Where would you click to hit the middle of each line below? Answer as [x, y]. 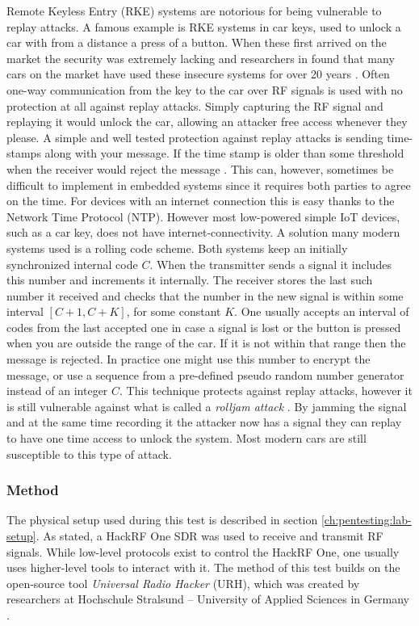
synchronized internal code [72, 264]
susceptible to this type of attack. [89, 454]
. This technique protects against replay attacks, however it [266, 391]
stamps [24, 153]
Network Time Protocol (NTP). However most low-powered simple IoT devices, [203, 216]
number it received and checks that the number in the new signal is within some [205, 295]
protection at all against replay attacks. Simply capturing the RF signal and [195, 105]
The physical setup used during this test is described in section [162, 520]
